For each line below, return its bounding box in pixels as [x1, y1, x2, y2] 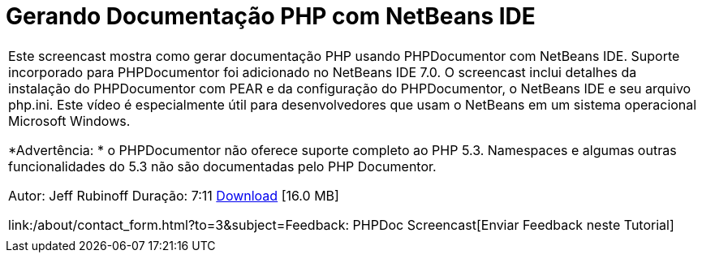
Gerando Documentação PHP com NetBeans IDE [6, 2, 536, 30]
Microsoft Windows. [8, 112, 131, 129]
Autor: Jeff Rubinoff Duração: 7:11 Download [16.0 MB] [8, 187, 339, 204]
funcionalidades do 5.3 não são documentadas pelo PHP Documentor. [8, 158, 437, 175]
